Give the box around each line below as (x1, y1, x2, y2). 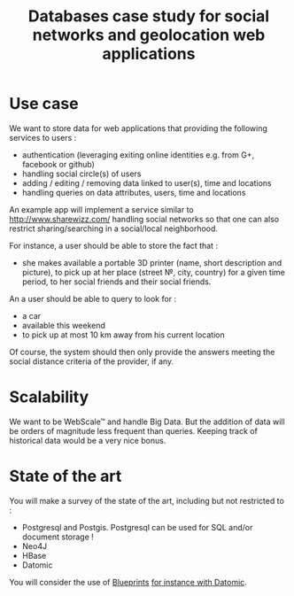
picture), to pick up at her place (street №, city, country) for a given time (21, 267, 285, 277)
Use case (9, 94, 79, 114)
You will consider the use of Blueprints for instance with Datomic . (9, 577, 248, 587)
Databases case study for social (27, 6, 270, 27)
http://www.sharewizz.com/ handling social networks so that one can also (9, 213, 280, 224)
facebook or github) (21, 159, 96, 169)
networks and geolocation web (32, 25, 266, 45)
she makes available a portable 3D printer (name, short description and (21, 257, 282, 267)
